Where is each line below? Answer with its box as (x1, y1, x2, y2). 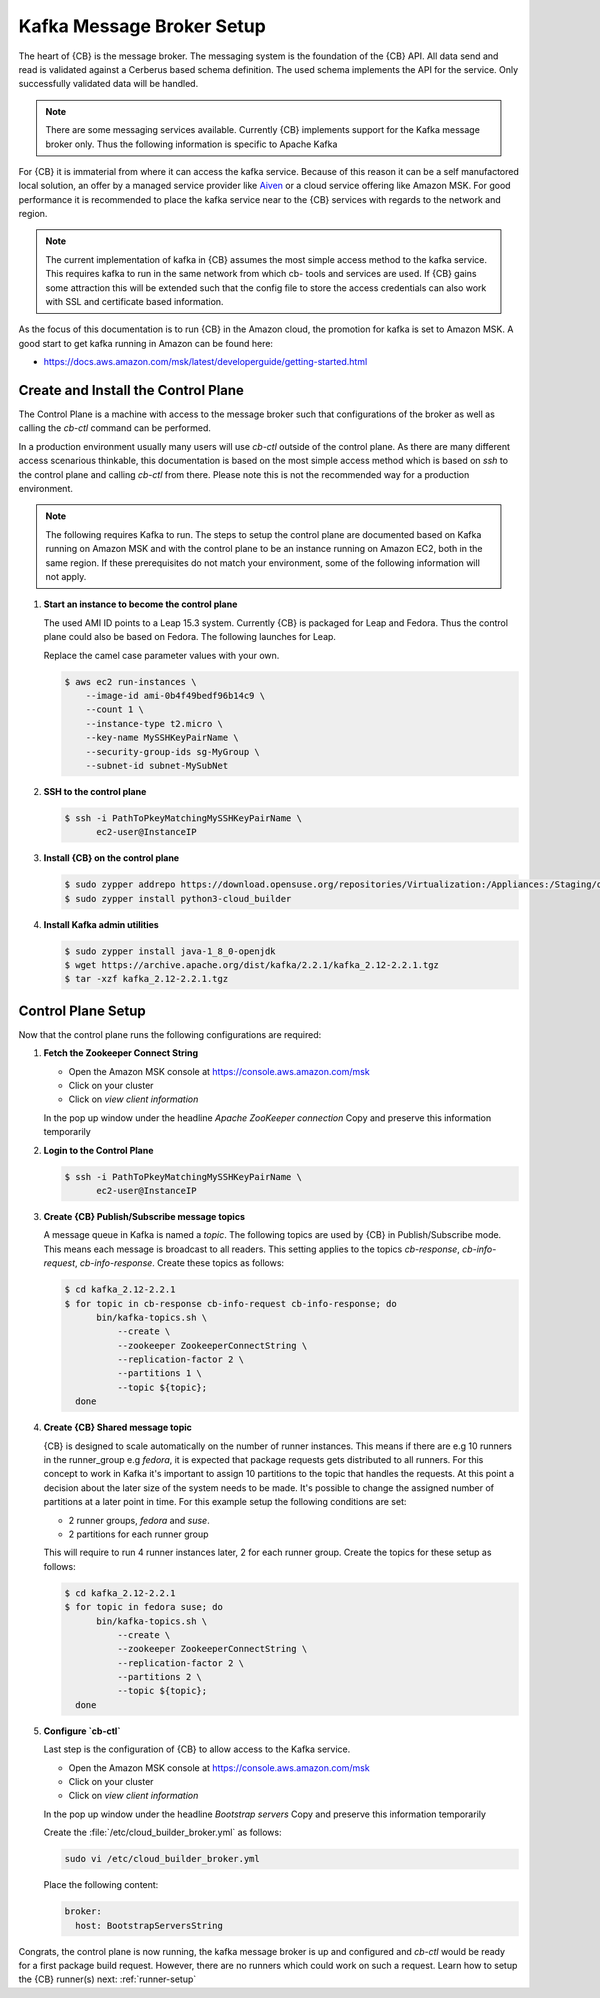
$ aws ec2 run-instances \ (64, 676, 197, 687)
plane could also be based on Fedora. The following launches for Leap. (43, 631, 337, 643)
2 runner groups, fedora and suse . (68, 1514, 210, 1526)
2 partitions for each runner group (68, 1528, 209, 1540)
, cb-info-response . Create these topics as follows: (75, 1257, 285, 1269)
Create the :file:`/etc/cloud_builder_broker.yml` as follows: (43, 1826, 282, 1839)
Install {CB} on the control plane (43, 852, 180, 864)
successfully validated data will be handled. (18, 78, 199, 90)
